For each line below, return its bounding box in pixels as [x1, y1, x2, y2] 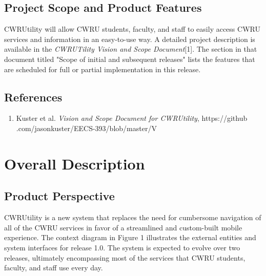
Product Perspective [4, 188, 115, 204]
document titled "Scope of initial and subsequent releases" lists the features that [4, 53, 255, 64]
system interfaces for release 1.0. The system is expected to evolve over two [4, 242, 240, 252]
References [4, 89, 63, 104]
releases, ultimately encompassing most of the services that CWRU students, [4, 252, 245, 263]
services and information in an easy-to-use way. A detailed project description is [4, 33, 255, 44]
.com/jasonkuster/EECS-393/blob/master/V [16, 122, 157, 133]
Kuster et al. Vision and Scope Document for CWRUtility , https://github [16, 113, 248, 123]
